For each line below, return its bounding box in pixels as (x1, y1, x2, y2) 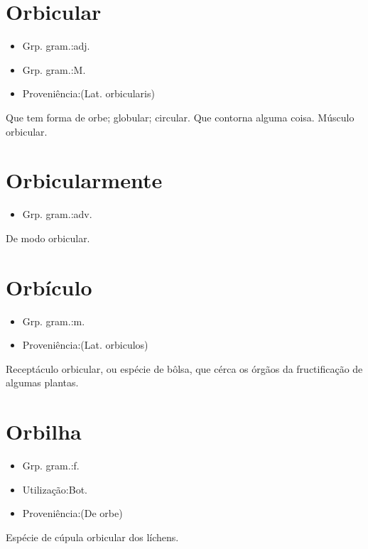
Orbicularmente (6, 165, 163, 195)
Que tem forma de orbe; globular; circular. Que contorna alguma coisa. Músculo (6, 109, 355, 124)
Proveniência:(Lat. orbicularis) (22, 86, 155, 101)
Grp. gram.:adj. (22, 38, 90, 53)
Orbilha (6, 417, 82, 446)
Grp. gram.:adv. (22, 207, 92, 222)
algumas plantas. (6, 375, 79, 390)
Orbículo (6, 272, 92, 301)
